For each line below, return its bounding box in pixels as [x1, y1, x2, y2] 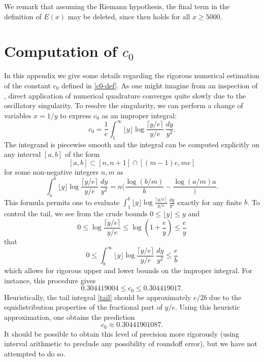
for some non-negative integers [4, 166, 99, 177]
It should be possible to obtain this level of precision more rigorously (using [4, 328, 240, 339]
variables [4, 110, 31, 120]
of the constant [4, 80, 51, 90]
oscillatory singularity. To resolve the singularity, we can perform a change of [4, 100, 243, 111]
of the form [65, 149, 100, 159]
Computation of [4, 41, 117, 61]
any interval [4, 149, 41, 159]
